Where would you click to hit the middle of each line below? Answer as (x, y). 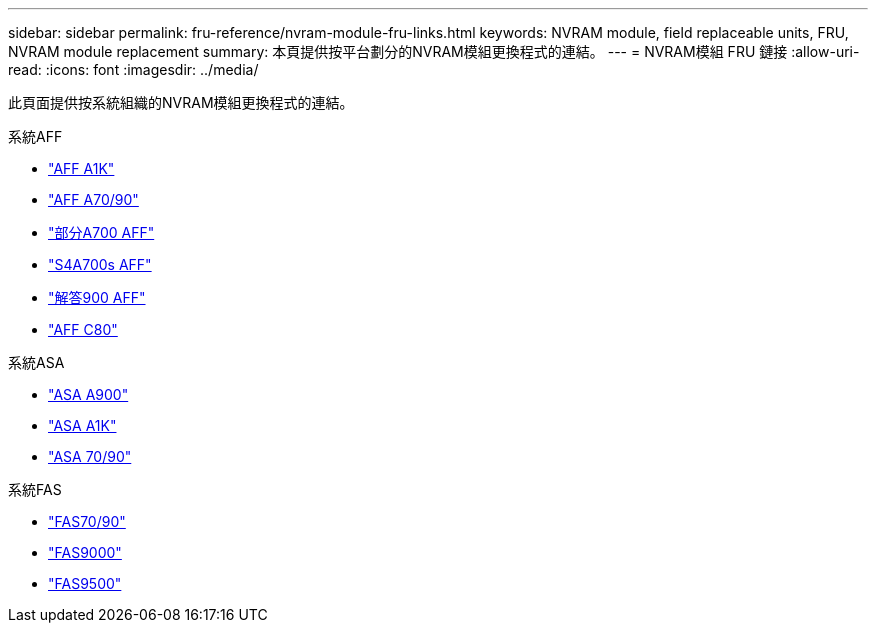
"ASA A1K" (82, 425)
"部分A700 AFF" (101, 232)
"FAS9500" (85, 583)
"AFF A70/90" (93, 199)
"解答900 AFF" (97, 297)
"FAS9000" (85, 552)
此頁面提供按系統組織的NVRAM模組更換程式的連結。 (181, 102)
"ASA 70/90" (90, 456)
